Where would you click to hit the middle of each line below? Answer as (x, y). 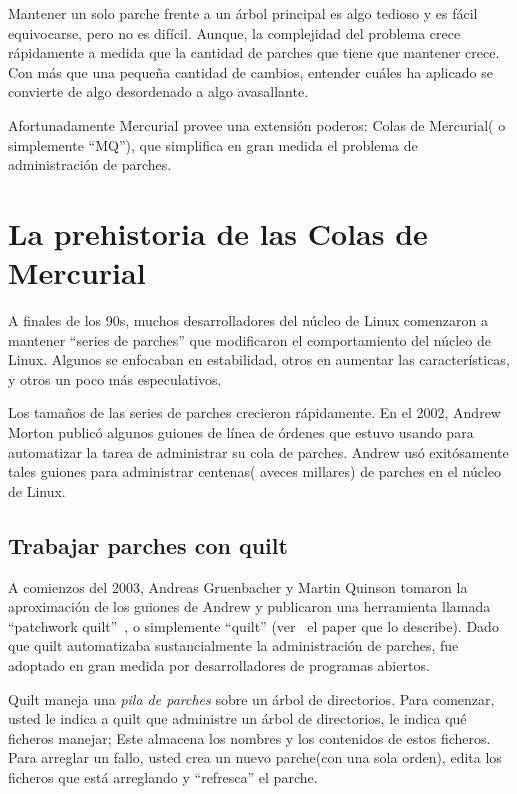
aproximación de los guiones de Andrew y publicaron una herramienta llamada (249, 606)
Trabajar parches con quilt (148, 544)
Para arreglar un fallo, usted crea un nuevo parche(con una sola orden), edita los (255, 757)
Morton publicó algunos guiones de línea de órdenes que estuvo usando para (241, 432)
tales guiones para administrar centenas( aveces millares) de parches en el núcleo (254, 471)
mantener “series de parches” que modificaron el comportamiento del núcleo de (249, 339)
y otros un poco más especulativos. (115, 378)
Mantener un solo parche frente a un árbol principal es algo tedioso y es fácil (243, 13)
